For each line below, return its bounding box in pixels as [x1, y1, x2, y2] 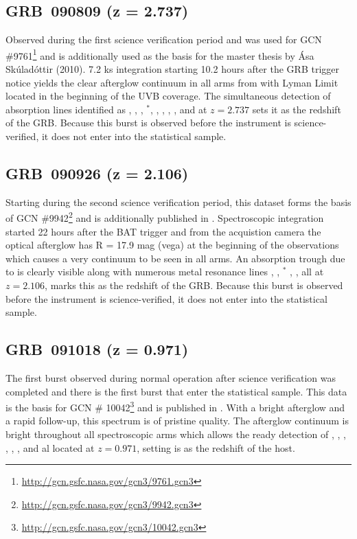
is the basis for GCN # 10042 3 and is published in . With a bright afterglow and [5, 398, 345, 414]
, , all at [290, 264, 324, 279]
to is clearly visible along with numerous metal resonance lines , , [5, 264, 280, 279]
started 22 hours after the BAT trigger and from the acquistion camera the [5, 224, 321, 238]
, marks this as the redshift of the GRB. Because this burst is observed [45, 278, 343, 293]
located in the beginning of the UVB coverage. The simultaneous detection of [5, 89, 331, 103]
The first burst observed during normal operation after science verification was [5, 371, 336, 385]
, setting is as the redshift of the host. [137, 440, 295, 455]
